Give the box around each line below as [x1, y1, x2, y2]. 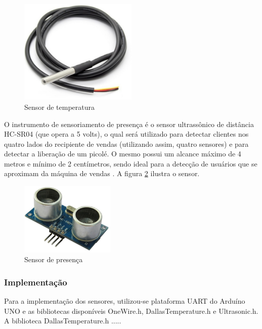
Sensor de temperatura [24, 101, 95, 112]
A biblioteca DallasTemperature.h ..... [4, 315, 121, 326]
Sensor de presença [24, 254, 83, 265]
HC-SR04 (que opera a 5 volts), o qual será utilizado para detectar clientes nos [4, 129, 249, 139]
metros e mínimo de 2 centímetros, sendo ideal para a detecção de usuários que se [4, 158, 257, 169]
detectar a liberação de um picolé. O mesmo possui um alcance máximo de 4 [4, 148, 241, 159]
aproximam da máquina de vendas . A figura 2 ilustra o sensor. [4, 168, 200, 179]
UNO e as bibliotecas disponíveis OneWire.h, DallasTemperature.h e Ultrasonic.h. [4, 305, 258, 316]
